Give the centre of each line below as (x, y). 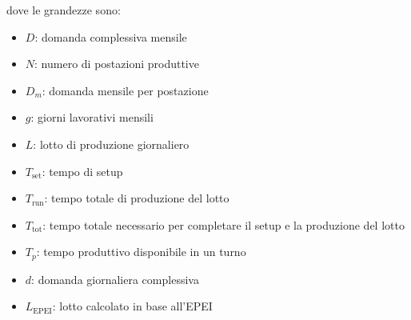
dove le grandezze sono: (64, 10)
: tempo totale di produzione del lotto (137, 198)
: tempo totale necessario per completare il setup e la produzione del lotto (223, 224)
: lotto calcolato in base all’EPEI (132, 306)
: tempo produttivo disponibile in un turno (141, 252)
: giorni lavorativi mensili (92, 117)
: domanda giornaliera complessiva (115, 279)
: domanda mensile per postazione (125, 90)
